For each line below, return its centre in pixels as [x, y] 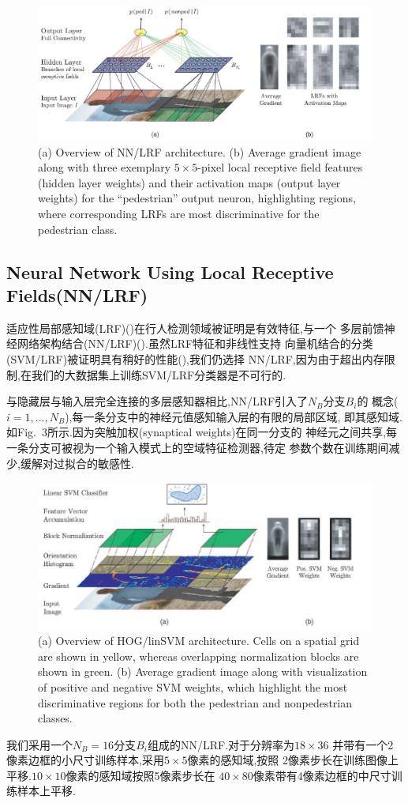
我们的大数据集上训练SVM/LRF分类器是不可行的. [159, 374]
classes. [55, 718]
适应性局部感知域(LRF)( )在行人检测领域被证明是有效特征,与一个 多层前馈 [195, 328]
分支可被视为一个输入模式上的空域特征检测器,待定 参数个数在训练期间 [208, 447]
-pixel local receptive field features [280, 167]
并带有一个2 [363, 744]
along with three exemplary [105, 167]
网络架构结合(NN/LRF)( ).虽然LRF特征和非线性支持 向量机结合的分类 [195, 343]
